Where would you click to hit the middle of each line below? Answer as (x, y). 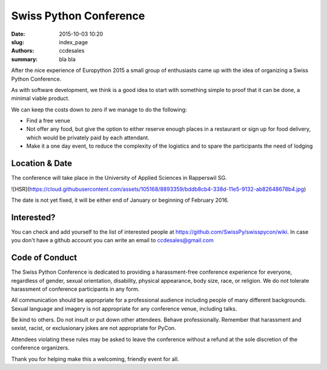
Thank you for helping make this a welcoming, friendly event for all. (95, 359)
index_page (73, 42)
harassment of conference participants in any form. (75, 289)
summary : (25, 59)
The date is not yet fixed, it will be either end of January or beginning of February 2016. (120, 200)
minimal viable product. (40, 98)
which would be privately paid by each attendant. (88, 137)
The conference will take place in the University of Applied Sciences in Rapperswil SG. (119, 178)
